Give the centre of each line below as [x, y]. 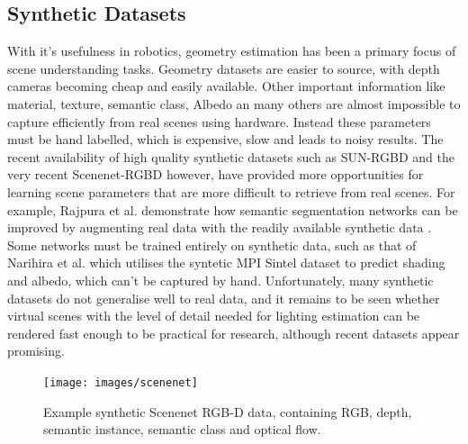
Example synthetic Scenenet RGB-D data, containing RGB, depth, [228, 411]
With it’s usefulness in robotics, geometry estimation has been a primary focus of [232, 51]
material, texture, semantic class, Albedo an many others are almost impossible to [234, 103]
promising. [36, 351]
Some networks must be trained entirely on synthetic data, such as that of [212, 245]
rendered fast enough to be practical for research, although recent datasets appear [234, 333]
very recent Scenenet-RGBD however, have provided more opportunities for [216, 174]
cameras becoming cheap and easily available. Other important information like [226, 86]
